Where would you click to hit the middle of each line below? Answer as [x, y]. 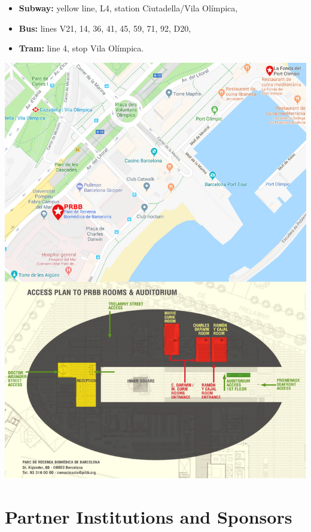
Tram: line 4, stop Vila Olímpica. [81, 48]
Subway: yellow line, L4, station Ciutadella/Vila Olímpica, [128, 8]
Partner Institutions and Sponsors [149, 517]
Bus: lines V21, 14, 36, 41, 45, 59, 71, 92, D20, [105, 28]
